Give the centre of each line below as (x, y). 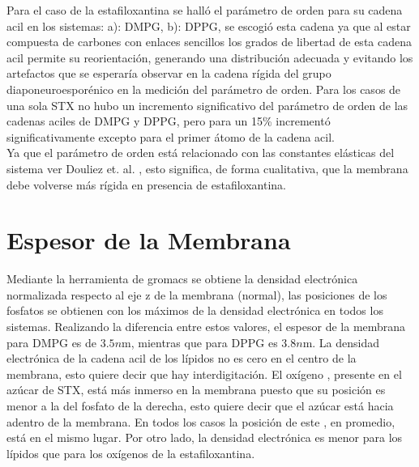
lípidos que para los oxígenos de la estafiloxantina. (131, 453)
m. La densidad (341, 342)
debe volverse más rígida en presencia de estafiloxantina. (146, 184)
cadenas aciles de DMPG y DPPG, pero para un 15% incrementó (169, 121)
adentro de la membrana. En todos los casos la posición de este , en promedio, (201, 421)
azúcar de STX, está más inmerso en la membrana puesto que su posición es (196, 390)
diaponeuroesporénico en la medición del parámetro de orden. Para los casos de (204, 89)
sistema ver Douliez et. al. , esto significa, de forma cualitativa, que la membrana (207, 168)
